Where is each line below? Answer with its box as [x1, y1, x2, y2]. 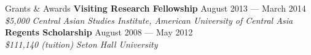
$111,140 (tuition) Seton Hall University [5, 37, 158, 50]
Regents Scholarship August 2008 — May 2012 [5, 26, 193, 38]
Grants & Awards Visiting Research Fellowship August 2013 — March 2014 [5, 2, 306, 14]
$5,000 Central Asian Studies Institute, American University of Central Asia [5, 13, 293, 26]
